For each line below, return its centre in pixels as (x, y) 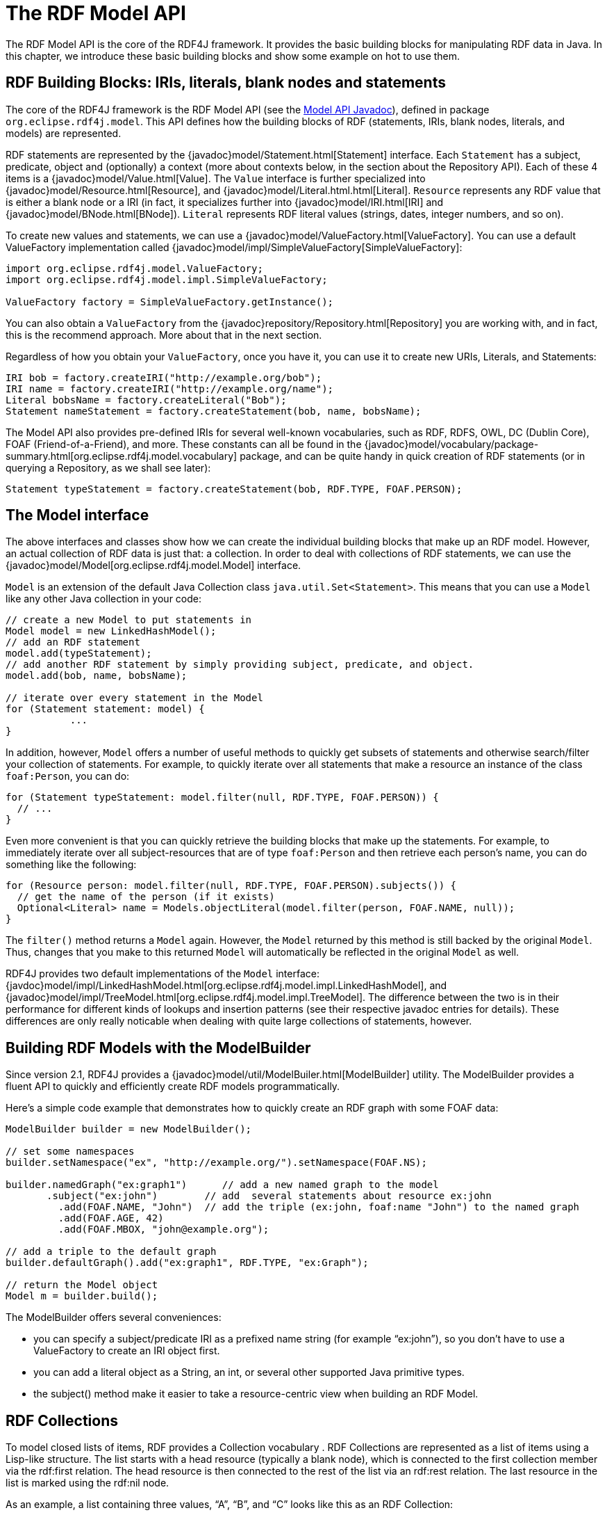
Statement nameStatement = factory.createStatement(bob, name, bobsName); (214, 411)
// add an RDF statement (73, 642)
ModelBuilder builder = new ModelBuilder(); (129, 1129)
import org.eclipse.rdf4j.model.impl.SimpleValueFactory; (167, 279)
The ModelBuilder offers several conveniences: (114, 1317)
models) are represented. (64, 133)
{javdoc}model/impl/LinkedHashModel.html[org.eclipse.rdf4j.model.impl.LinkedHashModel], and (226, 986)
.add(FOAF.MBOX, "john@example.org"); (164, 1229)
